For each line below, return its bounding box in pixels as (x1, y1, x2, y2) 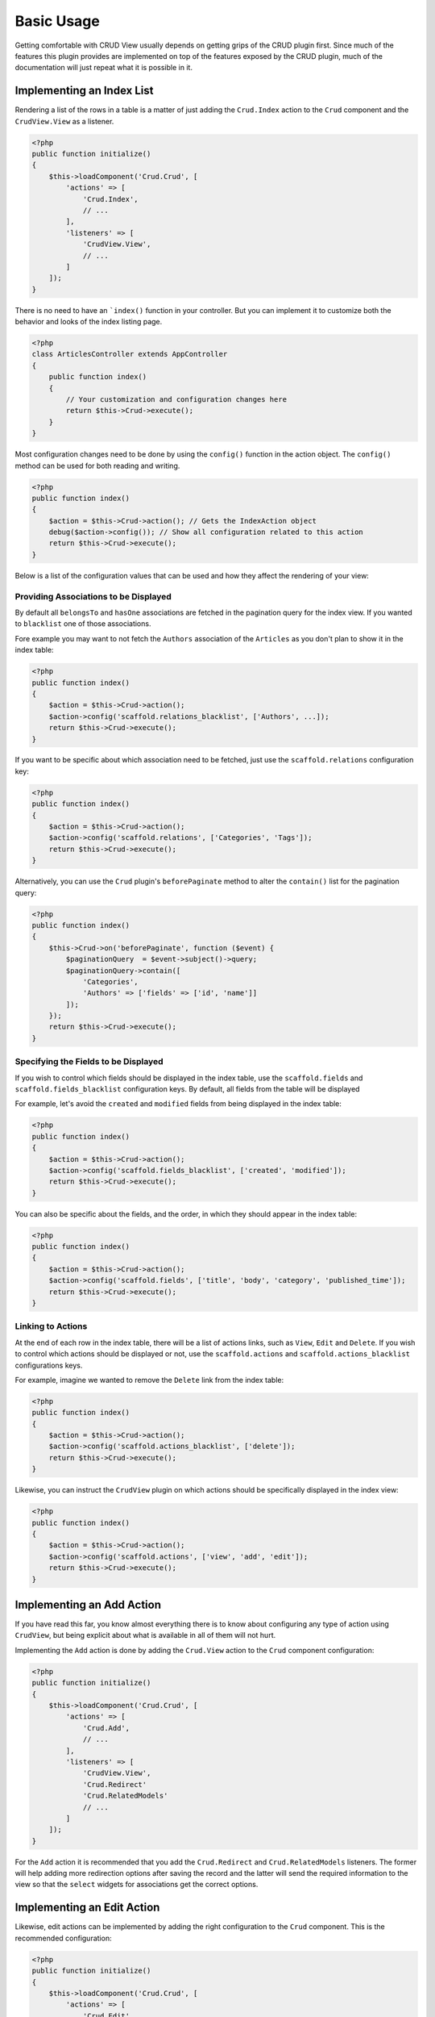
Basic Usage (14, 12, 100, 30)
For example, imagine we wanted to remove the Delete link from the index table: (14, 1375, 284, 1384)
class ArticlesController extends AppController (31, 349, 228, 359)
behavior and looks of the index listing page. (14, 317, 163, 327)
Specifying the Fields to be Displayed (14, 1056, 164, 1067)
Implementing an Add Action (14, 1597, 161, 1611)
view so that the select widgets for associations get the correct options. (14, 1880, 259, 1890)
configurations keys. (14, 1360, 83, 1370)
